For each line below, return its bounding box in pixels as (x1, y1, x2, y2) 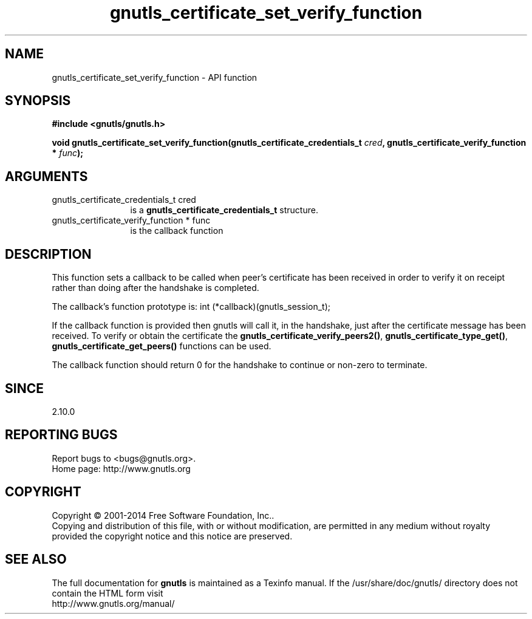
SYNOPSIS (5, 93, 71, 109)
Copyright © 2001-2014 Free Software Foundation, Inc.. (52, 510, 275, 521)
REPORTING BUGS (5, 427, 118, 443)
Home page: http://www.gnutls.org (52, 463, 191, 474)
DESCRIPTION (5, 246, 92, 262)
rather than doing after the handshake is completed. (52, 282, 259, 293)
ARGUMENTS (5, 168, 88, 184)
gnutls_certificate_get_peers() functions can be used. (52, 341, 271, 352)
